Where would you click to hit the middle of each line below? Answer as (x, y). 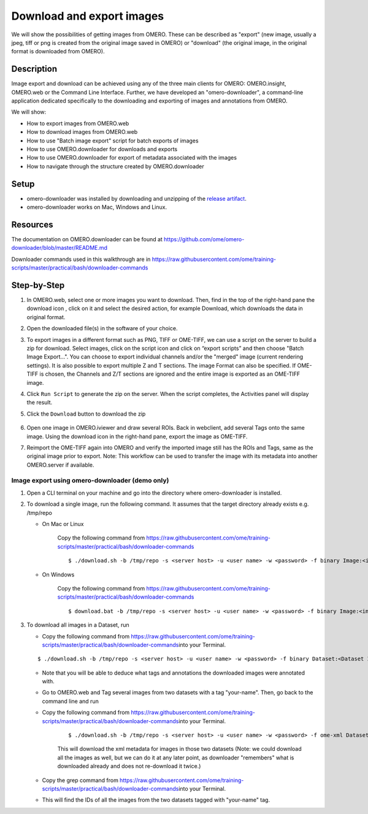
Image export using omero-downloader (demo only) (90, 481)
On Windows (58, 575)
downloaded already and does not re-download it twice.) (129, 766)
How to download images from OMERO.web (82, 132)
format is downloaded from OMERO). (58, 52)
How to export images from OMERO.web (78, 123)
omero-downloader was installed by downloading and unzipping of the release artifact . (136, 198)
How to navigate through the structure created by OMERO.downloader (116, 166)
